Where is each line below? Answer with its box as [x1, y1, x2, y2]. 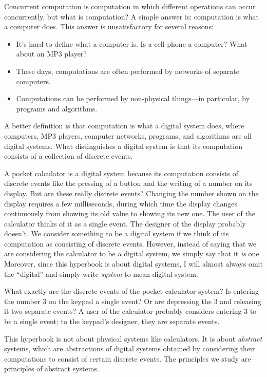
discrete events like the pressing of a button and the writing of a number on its [4, 178, 253, 188]
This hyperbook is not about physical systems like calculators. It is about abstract [4, 333, 262, 344]
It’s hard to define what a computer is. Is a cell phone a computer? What [16, 38, 247, 49]
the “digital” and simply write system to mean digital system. [4, 268, 198, 279]
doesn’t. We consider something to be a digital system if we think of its [4, 228, 229, 239]
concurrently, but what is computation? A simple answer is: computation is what [4, 11, 259, 22]
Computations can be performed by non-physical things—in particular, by [16, 93, 250, 104]
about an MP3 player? [16, 48, 87, 59]
